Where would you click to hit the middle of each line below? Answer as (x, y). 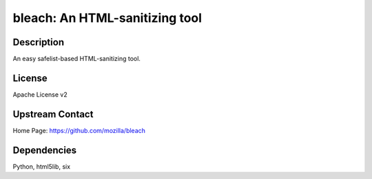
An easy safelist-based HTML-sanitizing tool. (77, 59)
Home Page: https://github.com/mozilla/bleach (79, 130)
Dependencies (45, 150)
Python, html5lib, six (42, 166)
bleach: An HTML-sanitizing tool (107, 18)
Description (39, 42)
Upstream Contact (53, 114)
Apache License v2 (40, 94)
